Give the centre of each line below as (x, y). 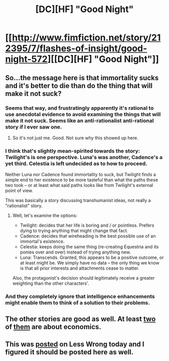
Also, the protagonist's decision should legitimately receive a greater (83, 278)
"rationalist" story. (24, 206)
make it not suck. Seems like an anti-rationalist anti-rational (80, 121)
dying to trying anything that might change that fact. (74, 231)
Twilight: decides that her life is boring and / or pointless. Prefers (87, 225)
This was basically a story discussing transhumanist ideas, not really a (78, 200)
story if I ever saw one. (34, 127)
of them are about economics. (53, 327)
